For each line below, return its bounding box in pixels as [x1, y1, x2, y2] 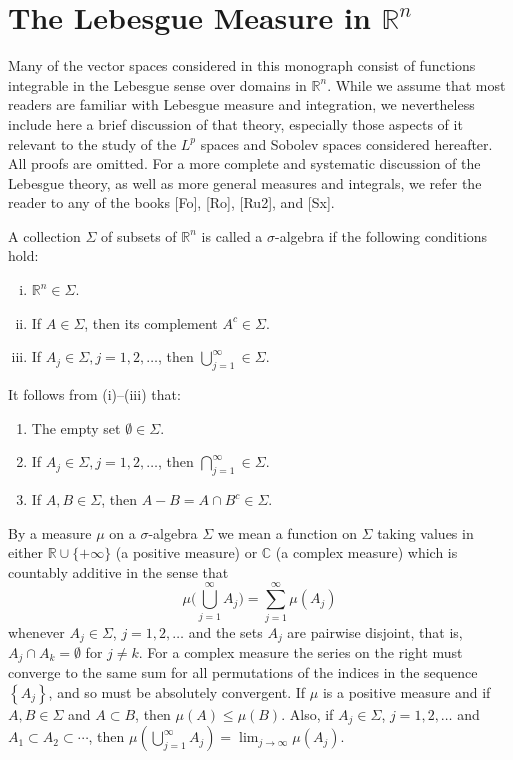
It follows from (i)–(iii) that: [8, 384, 181, 405]
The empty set [31, 417, 121, 438]
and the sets [188, 621, 263, 642]
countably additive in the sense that [8, 561, 229, 582]
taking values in [377, 522, 474, 543]
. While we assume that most [327, 74, 506, 95]
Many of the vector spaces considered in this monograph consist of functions [8, 55, 476, 76]
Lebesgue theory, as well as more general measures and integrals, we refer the [8, 172, 482, 193]
